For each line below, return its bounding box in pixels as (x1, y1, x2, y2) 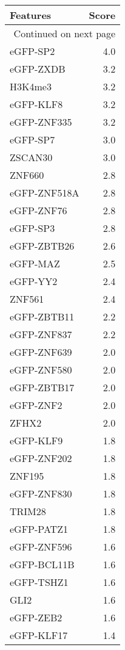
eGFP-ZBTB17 (10, 380, 75, 394)
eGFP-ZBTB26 (10, 239, 75, 253)
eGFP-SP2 (10, 44, 55, 58)
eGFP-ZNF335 (10, 115, 72, 129)
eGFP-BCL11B (10, 557, 75, 571)
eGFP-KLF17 (10, 628, 68, 642)
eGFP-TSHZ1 (10, 575, 69, 589)
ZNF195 (10, 469, 44, 483)
